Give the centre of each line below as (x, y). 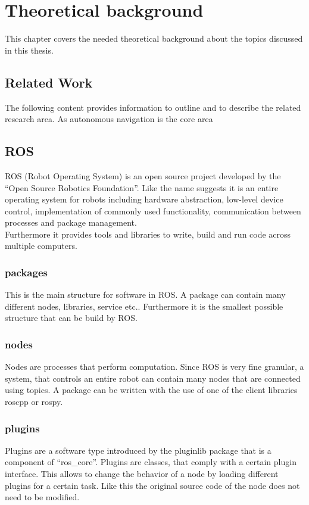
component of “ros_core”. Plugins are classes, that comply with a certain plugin (151, 462)
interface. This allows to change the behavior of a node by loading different (142, 474)
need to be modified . (42, 497)
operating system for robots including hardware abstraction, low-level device (144, 199)
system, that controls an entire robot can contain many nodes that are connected (153, 378)
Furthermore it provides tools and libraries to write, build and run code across (148, 234)
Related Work (49, 82)
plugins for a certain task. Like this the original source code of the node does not (152, 485)
